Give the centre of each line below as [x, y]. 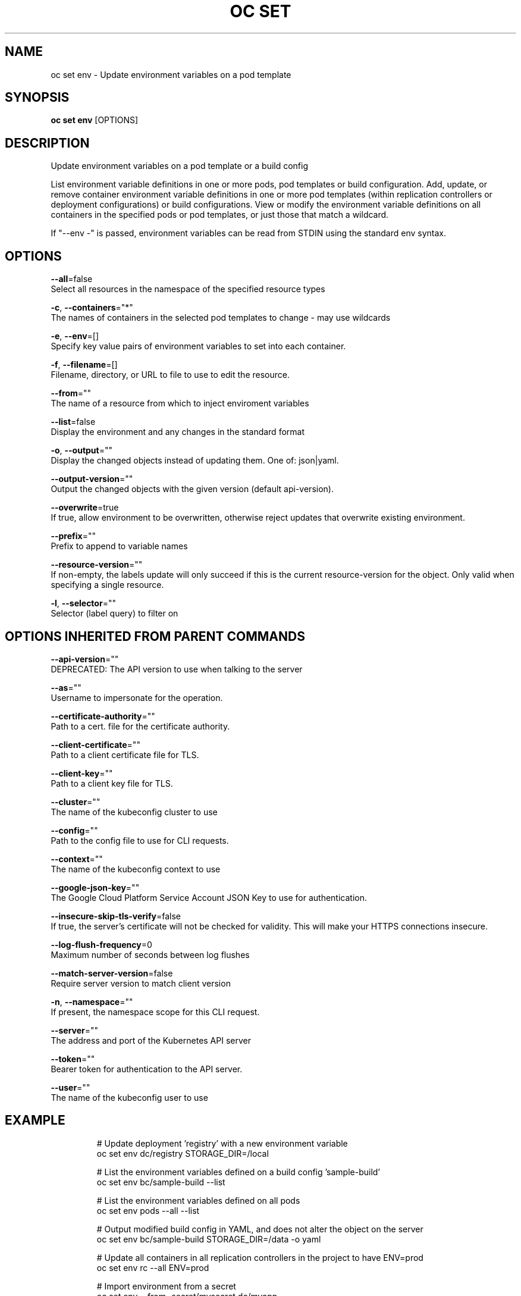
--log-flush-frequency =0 [101, 944]
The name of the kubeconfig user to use [129, 1097]
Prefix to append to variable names [119, 546]
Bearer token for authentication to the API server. [147, 1069]
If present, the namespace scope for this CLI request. [155, 1012]
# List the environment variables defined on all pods [198, 1200]
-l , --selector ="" [83, 603]
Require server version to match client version [141, 983]
